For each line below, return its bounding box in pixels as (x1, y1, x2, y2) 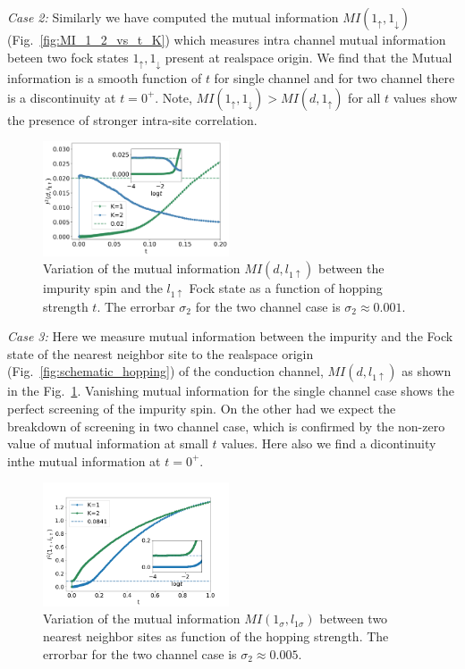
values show (393, 88, 458, 106)
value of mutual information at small (7, 434, 208, 453)
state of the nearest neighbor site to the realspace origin (7, 344, 314, 363)
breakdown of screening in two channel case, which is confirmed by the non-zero (7, 416, 445, 435)
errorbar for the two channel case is (43, 644, 237, 663)
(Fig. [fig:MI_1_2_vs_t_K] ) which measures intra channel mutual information (7, 30, 446, 48)
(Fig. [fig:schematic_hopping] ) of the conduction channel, (7, 362, 324, 380)
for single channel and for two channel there (214, 69, 455, 88)
